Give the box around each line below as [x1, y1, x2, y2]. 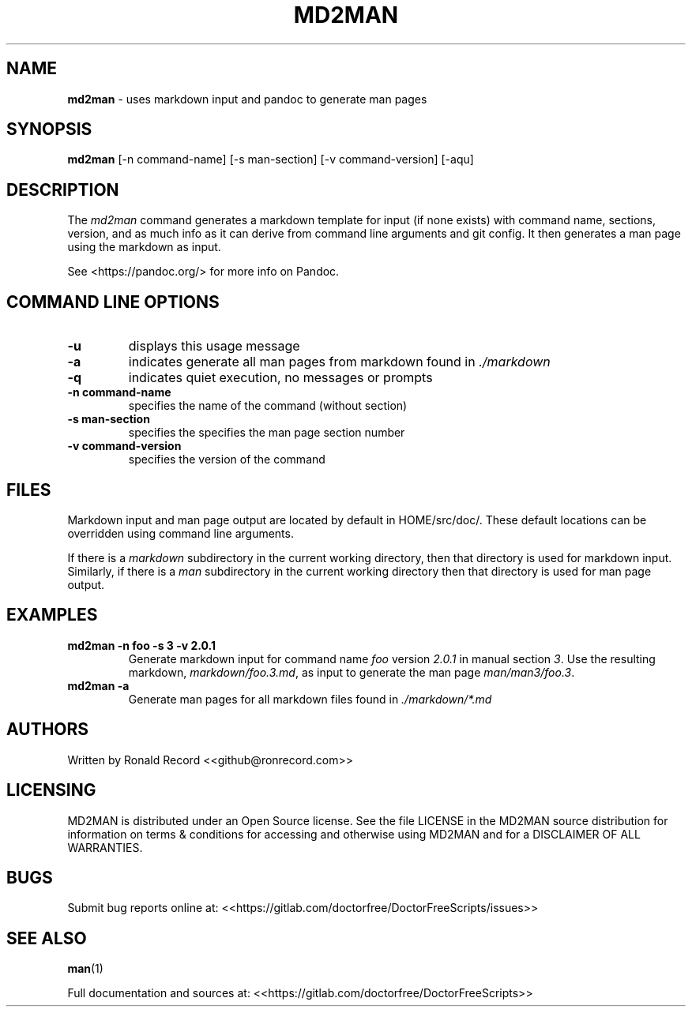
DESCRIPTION [6, 179, 119, 200]
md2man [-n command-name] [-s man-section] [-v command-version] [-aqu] [67, 152, 474, 167]
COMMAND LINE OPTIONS [6, 291, 220, 312]
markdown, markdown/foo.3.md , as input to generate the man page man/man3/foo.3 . [128, 665, 575, 679]
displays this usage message [128, 338, 300, 355]
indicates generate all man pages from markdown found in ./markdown [128, 354, 551, 370]
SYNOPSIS [6, 119, 92, 140]
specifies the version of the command [128, 452, 325, 467]
